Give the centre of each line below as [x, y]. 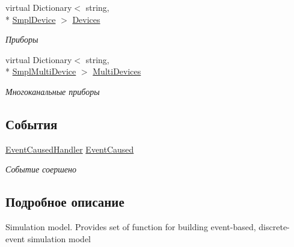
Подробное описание [65, 202]
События [32, 124]
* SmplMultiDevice [41, 71]
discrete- [274, 227]
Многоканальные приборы [53, 91]
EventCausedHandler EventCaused [70, 149]
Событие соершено [41, 169]
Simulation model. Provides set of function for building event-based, [131, 227]
